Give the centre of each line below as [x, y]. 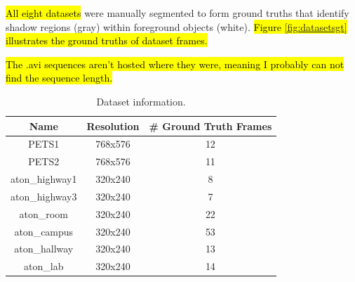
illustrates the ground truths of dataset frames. [107, 40]
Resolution [113, 126]
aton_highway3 [44, 196]
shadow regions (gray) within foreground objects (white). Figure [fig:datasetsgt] [176, 26]
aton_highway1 [44, 179]
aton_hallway [44, 249]
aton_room [43, 213]
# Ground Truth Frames [210, 126]
